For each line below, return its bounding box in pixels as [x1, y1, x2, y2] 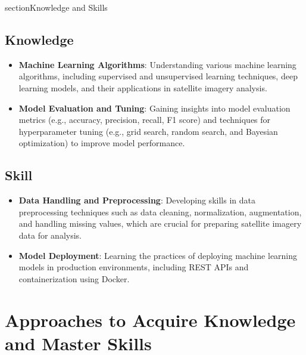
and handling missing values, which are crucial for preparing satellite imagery [18, 217, 302, 230]
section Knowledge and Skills [5, 1, 108, 13]
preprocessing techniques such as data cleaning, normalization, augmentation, [18, 205, 302, 218]
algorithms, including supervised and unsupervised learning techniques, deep [18, 70, 298, 82]
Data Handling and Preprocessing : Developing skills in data [18, 194, 255, 206]
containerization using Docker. [18, 272, 130, 285]
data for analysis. [18, 229, 82, 241]
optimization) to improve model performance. [18, 137, 185, 149]
